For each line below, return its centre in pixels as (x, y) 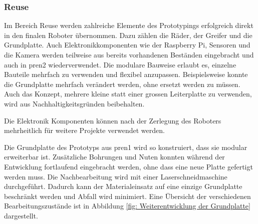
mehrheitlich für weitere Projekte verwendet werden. (84, 130)
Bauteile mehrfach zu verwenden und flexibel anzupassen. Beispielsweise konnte (126, 74)
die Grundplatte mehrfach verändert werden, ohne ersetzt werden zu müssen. (122, 84)
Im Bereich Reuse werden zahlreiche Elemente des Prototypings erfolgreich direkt (129, 25)
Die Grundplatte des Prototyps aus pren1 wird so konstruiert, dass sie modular (126, 147)
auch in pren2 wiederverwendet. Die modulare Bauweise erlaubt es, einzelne (120, 64)
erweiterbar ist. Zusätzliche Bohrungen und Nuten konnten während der (114, 157)
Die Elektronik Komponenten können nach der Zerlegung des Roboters (113, 120)
